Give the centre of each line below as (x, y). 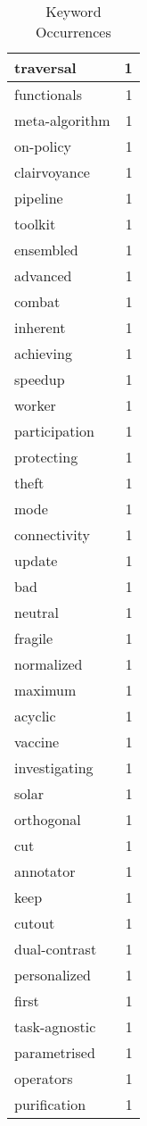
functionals (49, 94)
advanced (43, 275)
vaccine (37, 742)
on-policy (43, 146)
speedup (40, 379)
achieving (43, 353)
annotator (45, 871)
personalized (53, 975)
